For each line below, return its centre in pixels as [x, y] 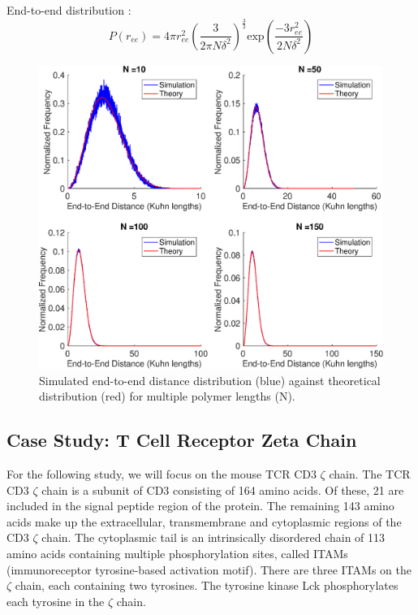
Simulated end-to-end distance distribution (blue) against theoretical [210, 380]
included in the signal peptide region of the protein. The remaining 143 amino [200, 506]
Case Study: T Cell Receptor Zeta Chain [182, 440]
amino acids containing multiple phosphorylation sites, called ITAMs [177, 553]
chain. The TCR [370, 474]
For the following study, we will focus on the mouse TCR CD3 [162, 474]
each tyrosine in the [56, 601]
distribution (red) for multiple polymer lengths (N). [167, 396]
